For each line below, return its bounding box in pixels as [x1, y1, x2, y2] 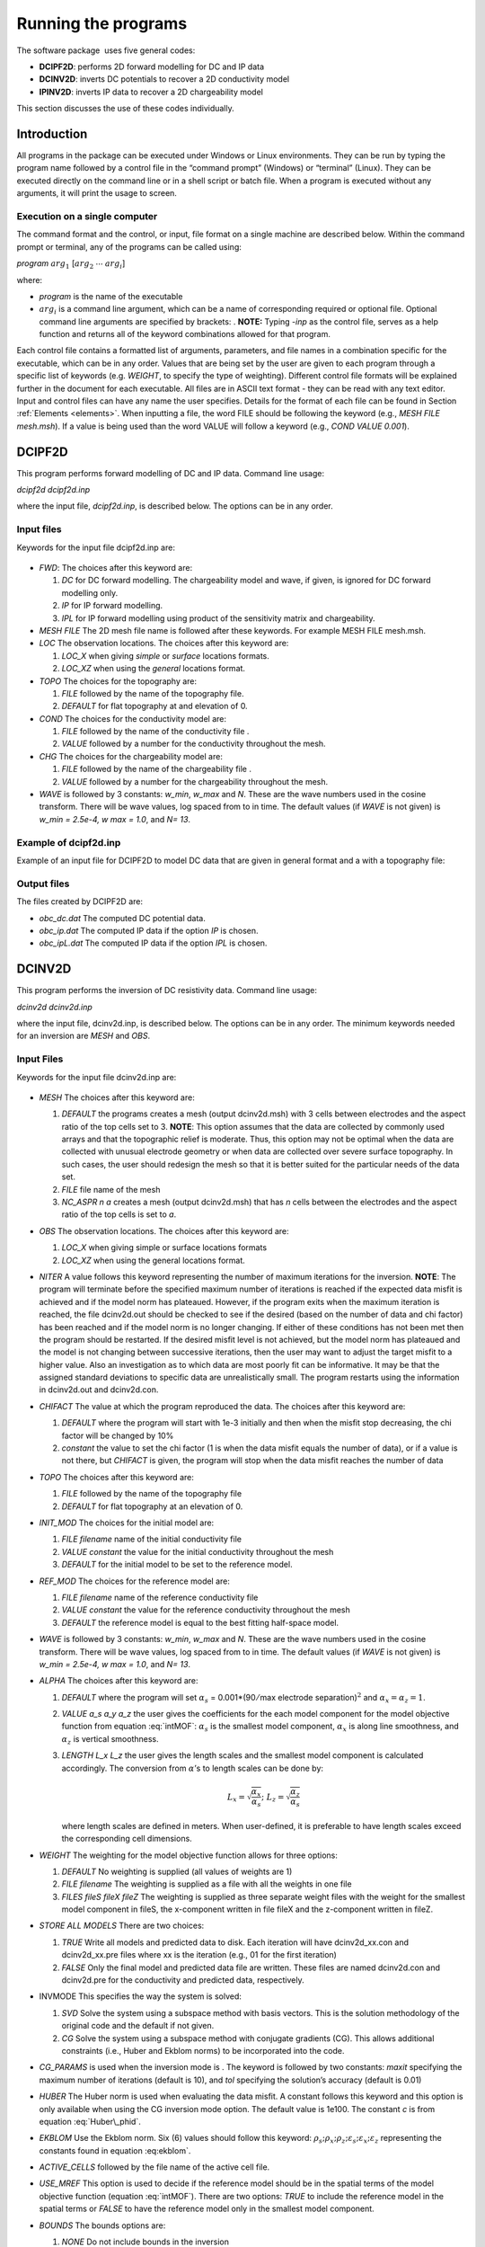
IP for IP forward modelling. [61, 600, 163, 611]
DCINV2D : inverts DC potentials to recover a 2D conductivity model [39, 74, 290, 84]
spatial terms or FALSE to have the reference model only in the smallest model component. [39, 2203, 375, 2215]
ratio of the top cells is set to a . [61, 1209, 177, 1220]
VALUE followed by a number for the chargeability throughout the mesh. [61, 776, 329, 786]
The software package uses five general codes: [16, 45, 196, 56]
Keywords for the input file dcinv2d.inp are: [16, 1071, 177, 1082]
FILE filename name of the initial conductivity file [61, 1533, 242, 1545]
